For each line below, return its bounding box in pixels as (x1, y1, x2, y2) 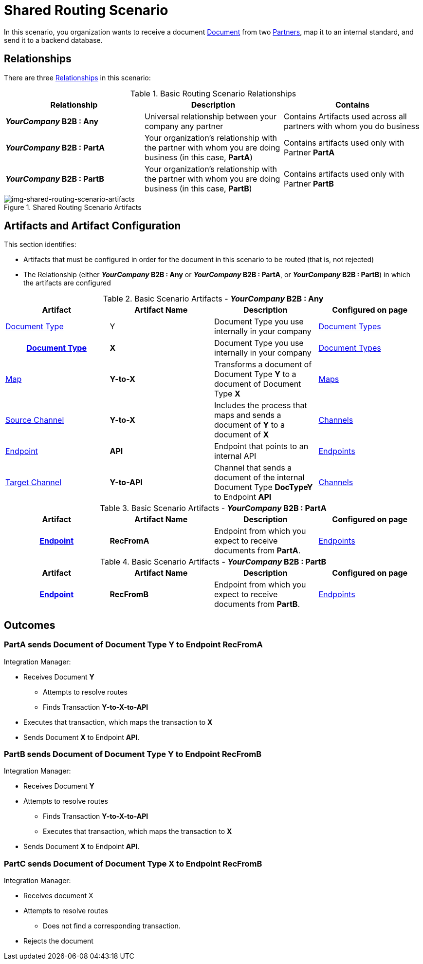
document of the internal (214, 473, 305, 483)
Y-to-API (110, 477, 143, 488)
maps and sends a (214, 410, 281, 420)
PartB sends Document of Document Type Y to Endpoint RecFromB (4, 749, 262, 759)
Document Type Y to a (214, 369, 296, 379)
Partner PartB (283, 178, 334, 189)
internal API (214, 451, 257, 461)
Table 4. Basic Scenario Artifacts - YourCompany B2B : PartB (100, 557, 327, 567)
